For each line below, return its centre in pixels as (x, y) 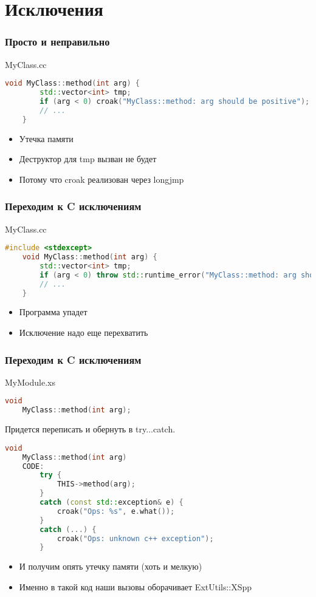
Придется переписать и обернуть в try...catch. (90, 429)
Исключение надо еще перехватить (84, 332)
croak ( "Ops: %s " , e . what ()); (116, 511)
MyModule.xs (30, 382)
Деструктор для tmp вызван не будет (88, 159)
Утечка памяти (46, 138)
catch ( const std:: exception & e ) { (112, 502)
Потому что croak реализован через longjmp (101, 179)
